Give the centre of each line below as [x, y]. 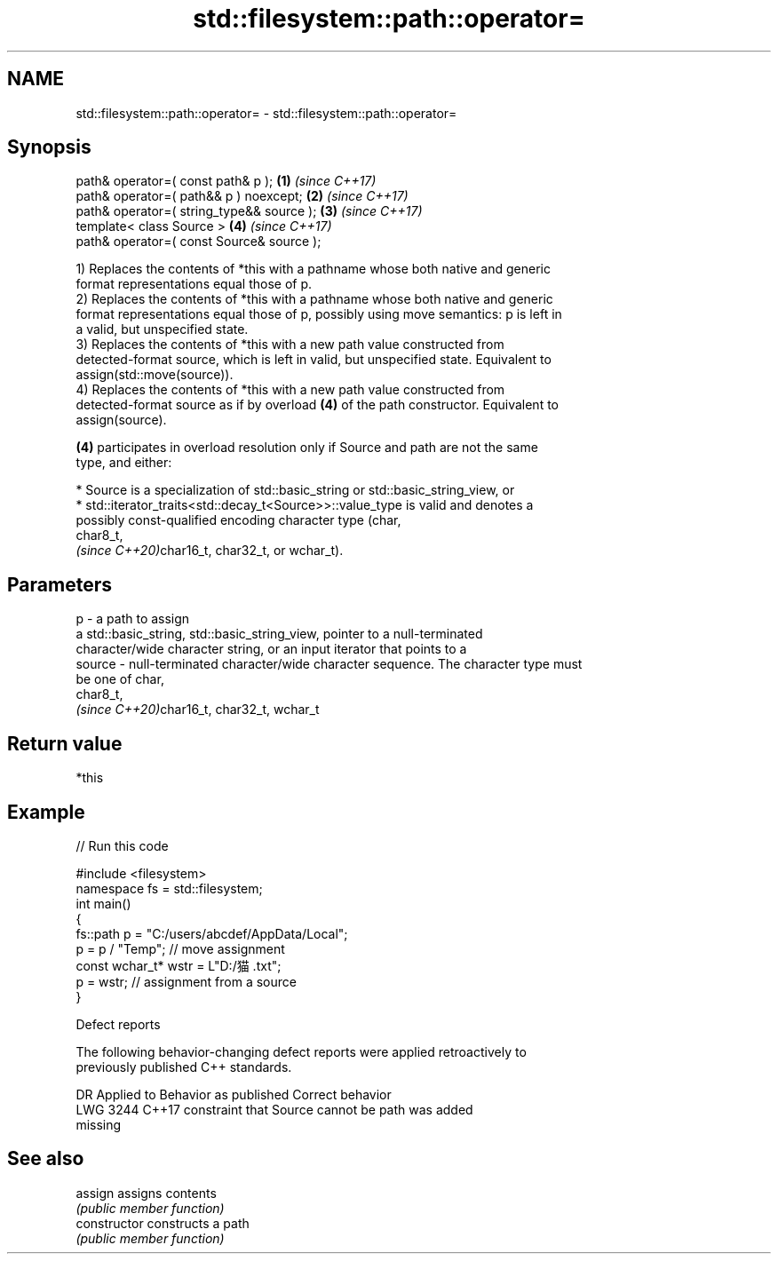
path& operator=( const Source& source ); [198, 242]
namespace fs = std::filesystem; [169, 888]
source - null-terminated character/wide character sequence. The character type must [329, 664]
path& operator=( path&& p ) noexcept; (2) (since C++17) [242, 196]
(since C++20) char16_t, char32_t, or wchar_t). [210, 551]
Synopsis [49, 147]
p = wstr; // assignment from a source [186, 981]
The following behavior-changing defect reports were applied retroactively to [301, 1051]
